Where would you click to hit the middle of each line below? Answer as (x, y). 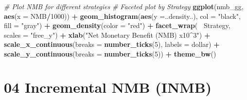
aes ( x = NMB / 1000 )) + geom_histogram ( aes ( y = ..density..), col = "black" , (122, 16)
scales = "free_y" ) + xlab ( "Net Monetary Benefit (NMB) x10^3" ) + (107, 35)
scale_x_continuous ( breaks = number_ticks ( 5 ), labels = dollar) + (112, 44)
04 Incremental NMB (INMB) (108, 87)
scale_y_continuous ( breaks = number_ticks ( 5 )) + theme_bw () (110, 53)
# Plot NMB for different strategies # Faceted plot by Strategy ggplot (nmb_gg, (124, 6)
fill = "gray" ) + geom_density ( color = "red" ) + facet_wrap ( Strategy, (117, 25)
